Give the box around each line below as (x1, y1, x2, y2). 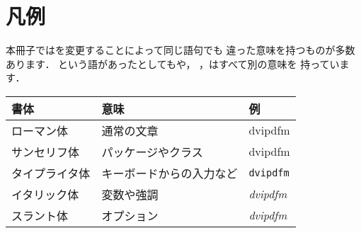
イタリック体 (11, 186, 79, 203)
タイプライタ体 (11, 164, 91, 181)
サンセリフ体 (11, 143, 80, 160)
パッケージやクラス (101, 143, 203, 160)
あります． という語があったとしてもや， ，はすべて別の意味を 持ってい (6, 56, 340, 71)
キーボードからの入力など (101, 164, 238, 181)
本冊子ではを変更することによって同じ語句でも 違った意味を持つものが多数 (6, 42, 355, 57)
